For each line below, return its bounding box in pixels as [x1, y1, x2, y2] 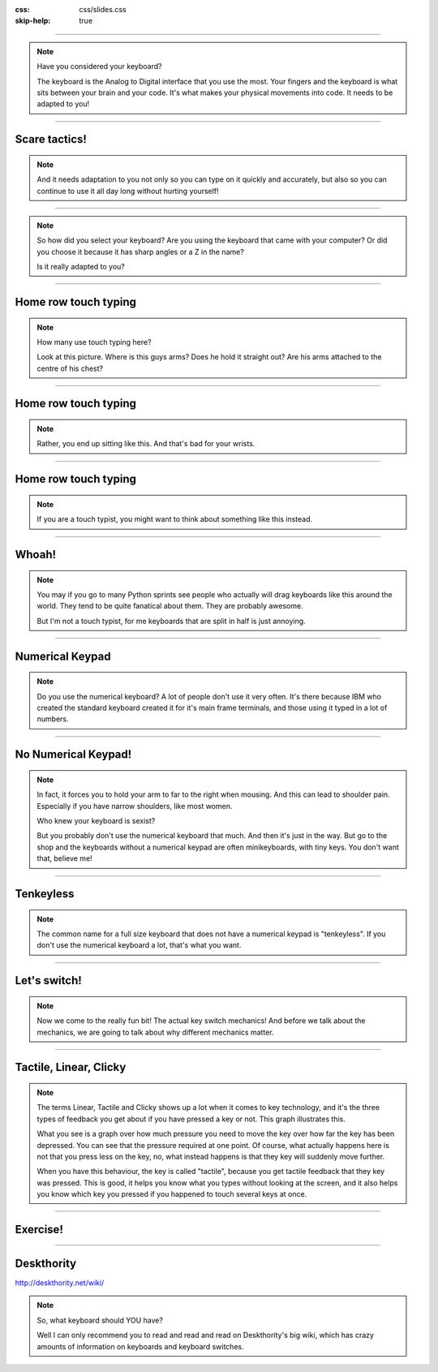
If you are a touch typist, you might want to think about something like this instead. [36, 514, 313, 524]
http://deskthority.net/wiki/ [15, 1278, 105, 1288]
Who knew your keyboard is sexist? [36, 816, 156, 825]
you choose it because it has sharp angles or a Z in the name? [36, 247, 245, 256]
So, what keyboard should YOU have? [36, 1315, 164, 1325]
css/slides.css [79, 5, 127, 14]
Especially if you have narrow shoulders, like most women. [36, 801, 233, 811]
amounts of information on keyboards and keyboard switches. [36, 1341, 244, 1351]
